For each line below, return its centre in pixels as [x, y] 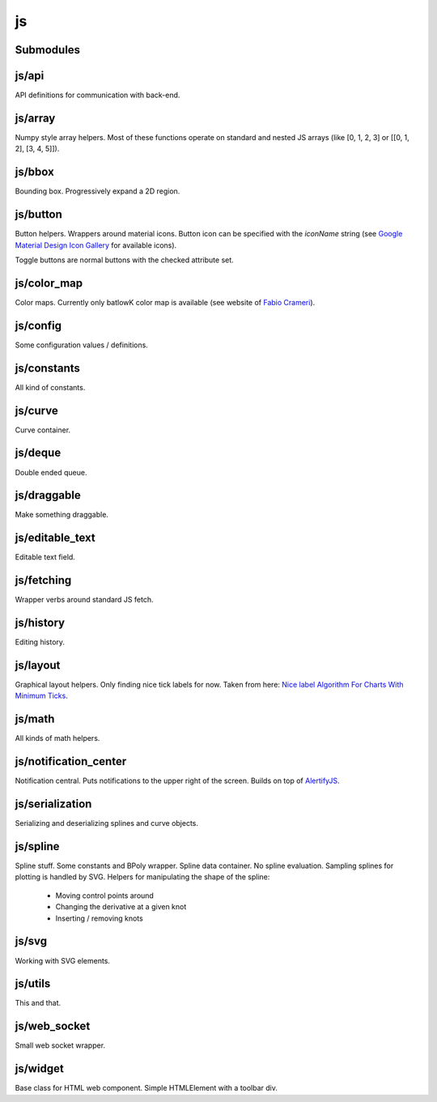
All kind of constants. [50, 387]
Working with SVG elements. [63, 960]
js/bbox [34, 172]
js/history [40, 623]
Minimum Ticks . [41, 696]
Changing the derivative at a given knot [121, 907]
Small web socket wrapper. [60, 1045]
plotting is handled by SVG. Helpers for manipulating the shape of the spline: [142, 877]
